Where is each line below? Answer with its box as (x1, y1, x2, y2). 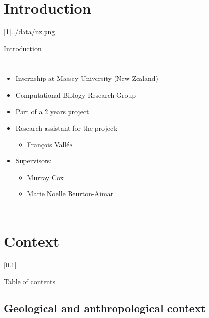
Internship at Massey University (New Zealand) (15, 73, 159, 83)
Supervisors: (15, 156, 52, 166)
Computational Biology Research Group (15, 89, 136, 100)
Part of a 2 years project (15, 106, 89, 116)
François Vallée (27, 139, 72, 149)
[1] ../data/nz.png (4, 26, 55, 37)
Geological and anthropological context (4, 300, 206, 315)
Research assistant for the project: (15, 123, 118, 133)
